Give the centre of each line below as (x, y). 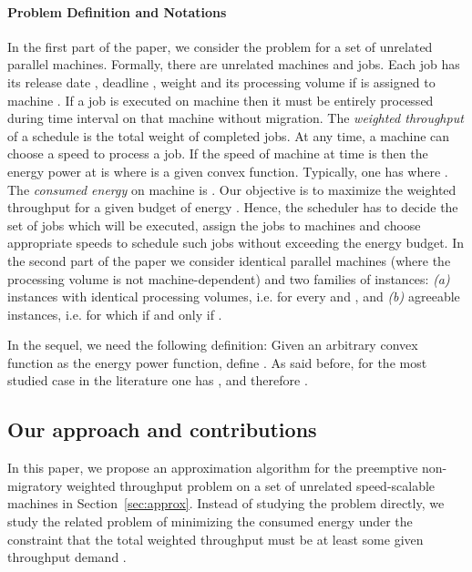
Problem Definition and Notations (117, 11)
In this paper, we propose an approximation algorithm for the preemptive (213, 468)
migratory (35, 485)
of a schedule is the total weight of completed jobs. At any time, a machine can (229, 135)
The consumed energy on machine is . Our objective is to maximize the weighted (232, 189)
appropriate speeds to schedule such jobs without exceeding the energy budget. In (236, 243)
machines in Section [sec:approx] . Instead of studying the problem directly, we (226, 503)
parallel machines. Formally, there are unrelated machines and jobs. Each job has (234, 64)
